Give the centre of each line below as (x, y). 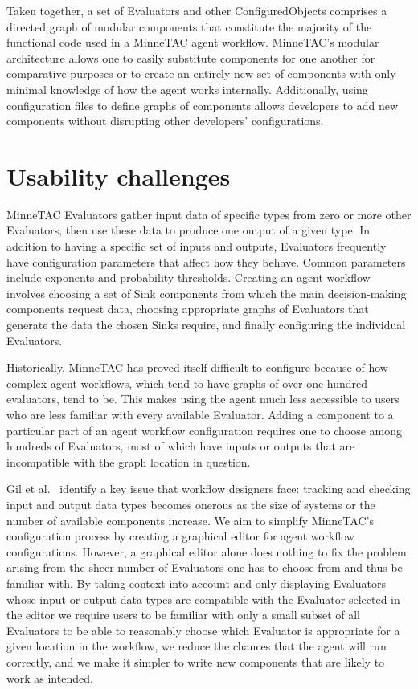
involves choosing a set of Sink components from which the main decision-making (207, 293)
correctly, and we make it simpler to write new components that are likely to (196, 661)
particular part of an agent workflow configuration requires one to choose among (204, 430)
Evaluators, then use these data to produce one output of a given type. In (189, 230)
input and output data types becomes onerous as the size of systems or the (191, 504)
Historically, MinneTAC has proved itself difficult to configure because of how (197, 367)
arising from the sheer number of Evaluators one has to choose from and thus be (205, 567)
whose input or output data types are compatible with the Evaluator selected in (203, 599)
